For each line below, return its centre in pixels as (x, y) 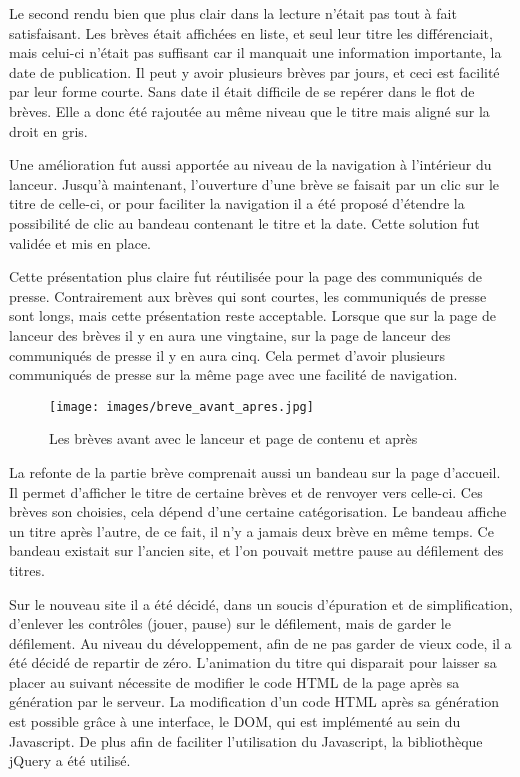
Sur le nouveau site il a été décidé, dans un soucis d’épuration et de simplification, (261, 603)
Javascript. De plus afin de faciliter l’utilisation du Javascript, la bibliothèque (246, 740)
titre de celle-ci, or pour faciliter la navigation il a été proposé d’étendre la (237, 203)
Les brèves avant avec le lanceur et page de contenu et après (233, 438)
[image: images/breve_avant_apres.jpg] (181, 406)
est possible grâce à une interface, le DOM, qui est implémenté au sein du (235, 721)
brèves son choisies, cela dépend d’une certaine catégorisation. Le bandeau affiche (258, 511)
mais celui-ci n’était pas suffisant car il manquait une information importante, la (255, 52)
